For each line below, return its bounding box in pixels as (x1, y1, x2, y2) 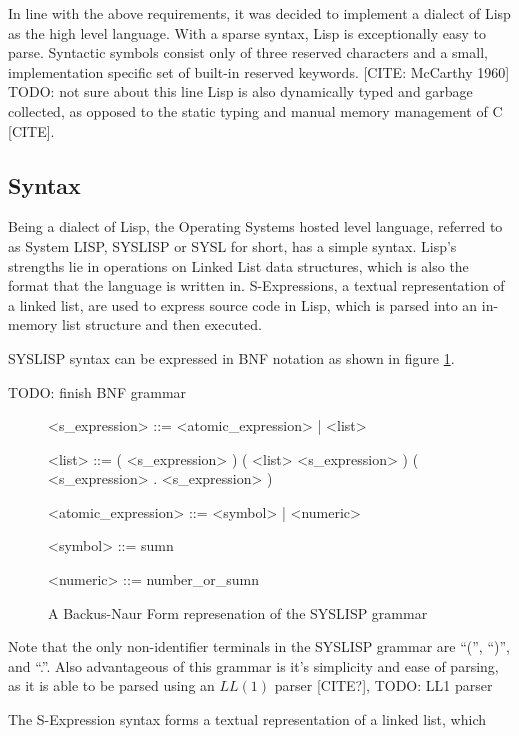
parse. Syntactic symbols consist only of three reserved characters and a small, (8, 42, 488, 63)
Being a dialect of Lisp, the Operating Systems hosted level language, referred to (8, 216, 503, 237)
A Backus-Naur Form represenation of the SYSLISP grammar (48, 602, 428, 623)
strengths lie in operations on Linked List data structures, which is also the (8, 255, 469, 276)
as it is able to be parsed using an (8, 675, 215, 696)
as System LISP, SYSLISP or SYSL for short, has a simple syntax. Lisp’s (8, 235, 457, 256)
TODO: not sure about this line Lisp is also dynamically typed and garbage (8, 81, 473, 102)
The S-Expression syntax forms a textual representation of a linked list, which (8, 709, 486, 730)
